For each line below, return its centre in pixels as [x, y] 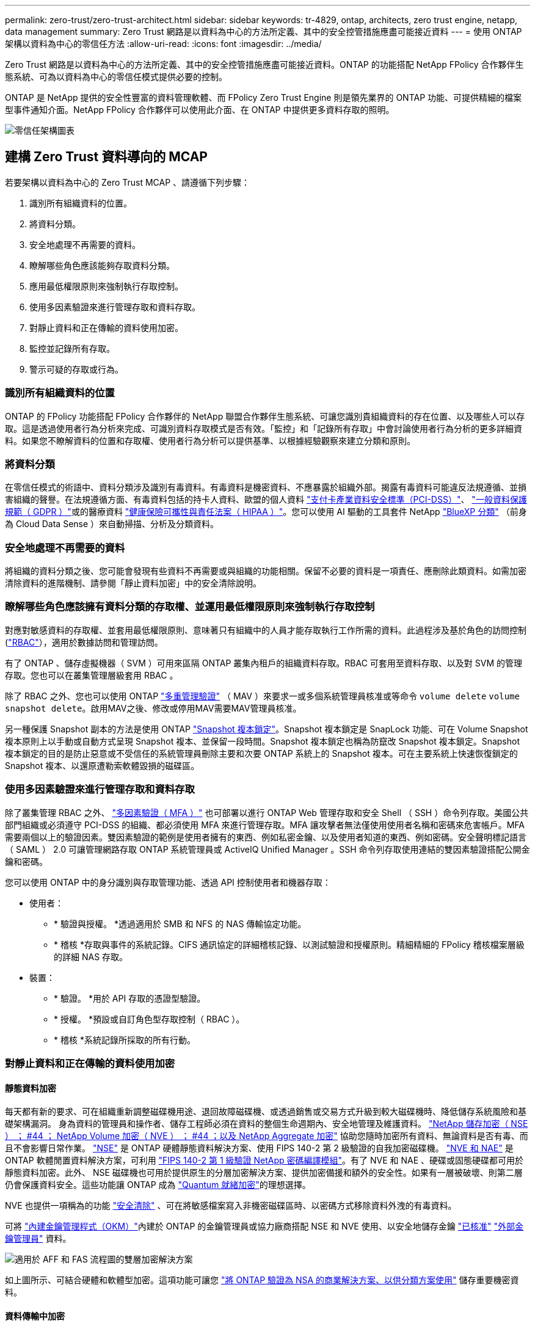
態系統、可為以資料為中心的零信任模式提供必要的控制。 [116, 77]
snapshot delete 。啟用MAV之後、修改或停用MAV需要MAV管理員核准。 [153, 708]
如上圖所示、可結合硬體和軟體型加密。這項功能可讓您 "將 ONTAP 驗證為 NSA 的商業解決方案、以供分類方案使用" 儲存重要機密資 [262, 1280]
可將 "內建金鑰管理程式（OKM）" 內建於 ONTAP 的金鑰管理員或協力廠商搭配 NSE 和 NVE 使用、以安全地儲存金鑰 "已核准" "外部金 [264, 1226]
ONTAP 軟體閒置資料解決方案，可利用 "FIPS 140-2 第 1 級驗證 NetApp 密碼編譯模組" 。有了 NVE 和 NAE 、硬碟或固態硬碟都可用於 [264, 1160]
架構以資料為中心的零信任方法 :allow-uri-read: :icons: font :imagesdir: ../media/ [163, 44]
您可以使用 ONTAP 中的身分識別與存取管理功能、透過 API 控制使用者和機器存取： [168, 882]
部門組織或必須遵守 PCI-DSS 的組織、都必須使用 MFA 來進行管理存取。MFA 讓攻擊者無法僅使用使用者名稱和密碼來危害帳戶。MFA [265, 825]
